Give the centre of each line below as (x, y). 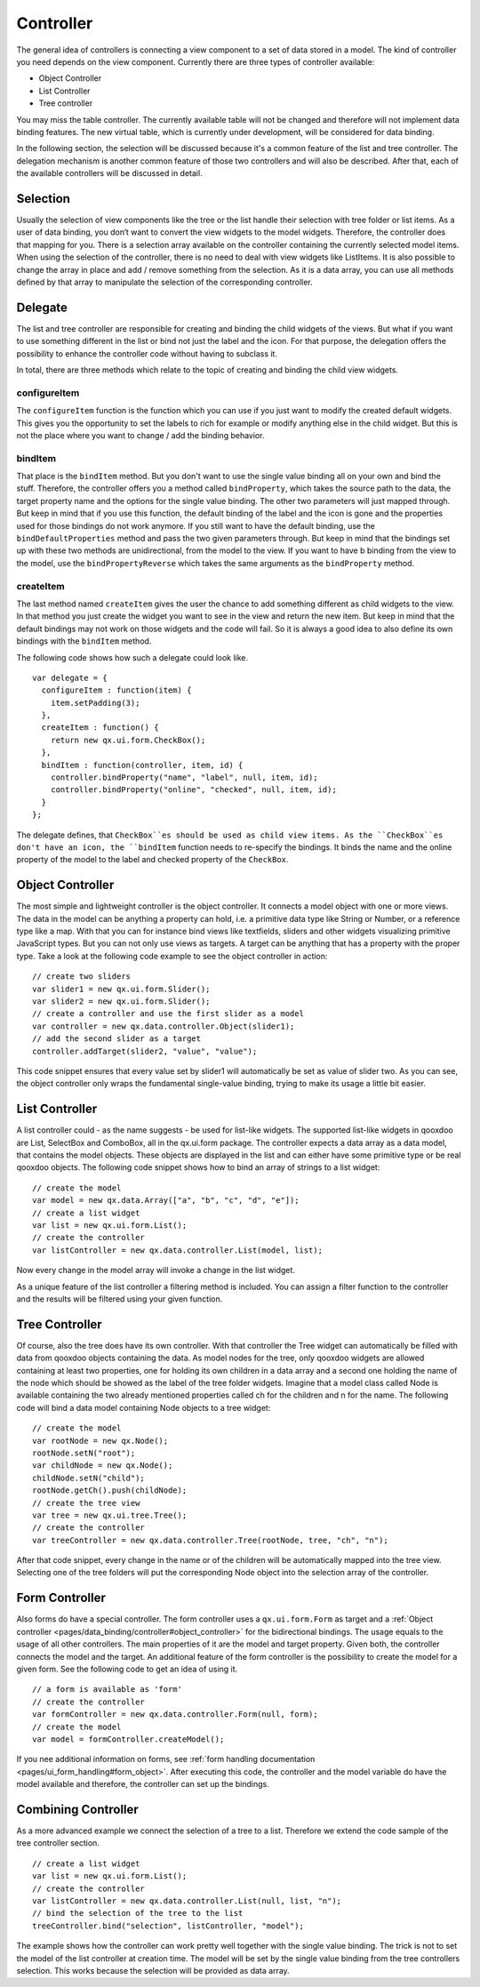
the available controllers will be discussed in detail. (110, 173)
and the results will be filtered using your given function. (120, 1299)
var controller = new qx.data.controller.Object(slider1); (164, 1026)
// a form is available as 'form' (107, 1690)
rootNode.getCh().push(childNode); (110, 1490)
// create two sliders (82, 977)
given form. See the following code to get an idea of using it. (127, 1669)
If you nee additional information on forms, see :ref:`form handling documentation (166, 1759)
